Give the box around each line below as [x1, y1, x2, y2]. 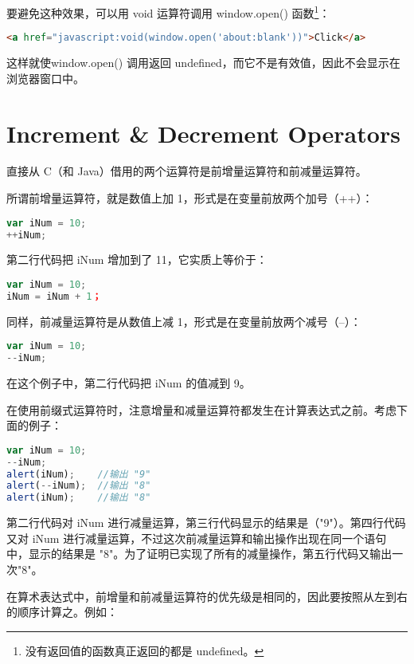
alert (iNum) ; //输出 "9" [6, 468, 151, 480]
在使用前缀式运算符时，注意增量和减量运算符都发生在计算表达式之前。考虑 [6, 401, 396, 418]
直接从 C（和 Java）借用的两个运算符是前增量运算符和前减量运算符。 [6, 163, 367, 179]
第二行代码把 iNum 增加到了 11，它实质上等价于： [6, 251, 268, 268]
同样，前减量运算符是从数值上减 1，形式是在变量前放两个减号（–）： [6, 312, 361, 329]
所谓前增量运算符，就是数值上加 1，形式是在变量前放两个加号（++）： [6, 190, 373, 206]
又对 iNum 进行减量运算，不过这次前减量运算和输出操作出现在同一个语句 [6, 529, 387, 546]
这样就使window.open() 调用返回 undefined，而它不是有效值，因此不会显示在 [6, 54, 400, 71]
